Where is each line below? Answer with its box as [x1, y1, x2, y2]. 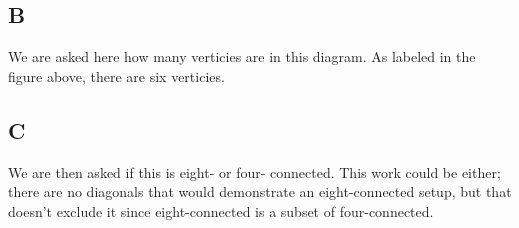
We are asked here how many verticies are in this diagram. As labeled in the [8, 46, 476, 67]
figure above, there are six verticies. [8, 65, 225, 86]
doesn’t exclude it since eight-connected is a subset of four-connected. [8, 200, 434, 221]
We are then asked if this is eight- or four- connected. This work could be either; [8, 161, 501, 182]
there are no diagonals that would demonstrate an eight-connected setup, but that [8, 181, 512, 202]
